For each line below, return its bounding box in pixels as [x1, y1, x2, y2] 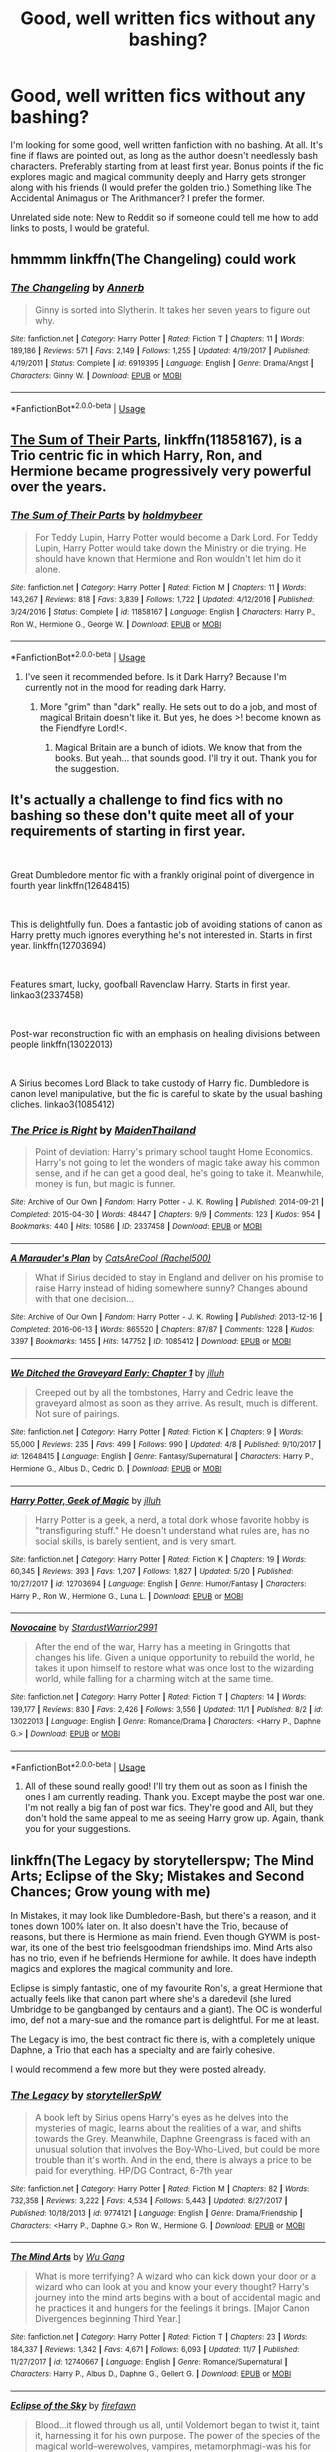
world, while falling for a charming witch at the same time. [34, 1673, 274, 1685]
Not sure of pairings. [34, 1407, 120, 1419]
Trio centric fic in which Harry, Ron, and [10, 447, 263, 464]
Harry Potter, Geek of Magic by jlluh [10, 1494, 162, 1506]
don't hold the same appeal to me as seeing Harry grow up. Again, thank [24, 1812, 325, 1824]
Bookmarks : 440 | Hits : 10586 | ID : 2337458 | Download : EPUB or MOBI [10, 1222, 263, 1232]
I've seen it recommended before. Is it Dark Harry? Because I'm [24, 670, 287, 682]
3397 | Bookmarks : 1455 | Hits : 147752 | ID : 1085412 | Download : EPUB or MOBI [10, 1337, 292, 1347]
